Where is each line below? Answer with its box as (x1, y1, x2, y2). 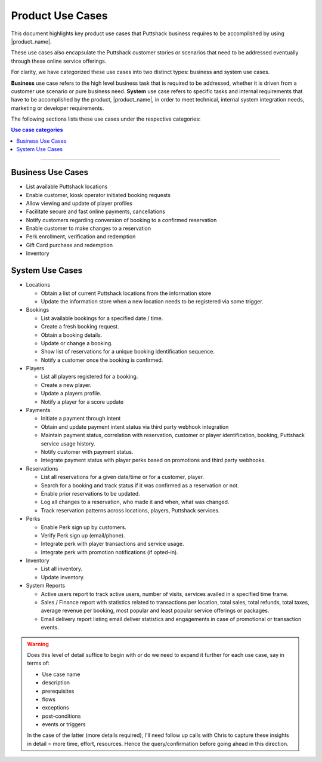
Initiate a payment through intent (41, 415, 121, 422)
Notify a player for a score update (41, 398, 124, 405)
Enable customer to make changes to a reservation (26, 225, 151, 232)
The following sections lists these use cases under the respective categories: (11, 115, 201, 122)
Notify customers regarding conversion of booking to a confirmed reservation (26, 216, 217, 223)
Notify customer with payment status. (41, 448, 134, 455)
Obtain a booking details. (41, 331, 103, 339)
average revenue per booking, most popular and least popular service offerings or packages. (41, 607, 270, 614)
